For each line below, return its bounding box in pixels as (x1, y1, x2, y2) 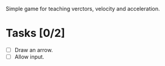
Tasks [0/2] (5, 27, 65, 40)
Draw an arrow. (14, 46, 53, 53)
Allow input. (14, 53, 44, 60)
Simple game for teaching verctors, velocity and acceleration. (5, 5, 160, 12)
